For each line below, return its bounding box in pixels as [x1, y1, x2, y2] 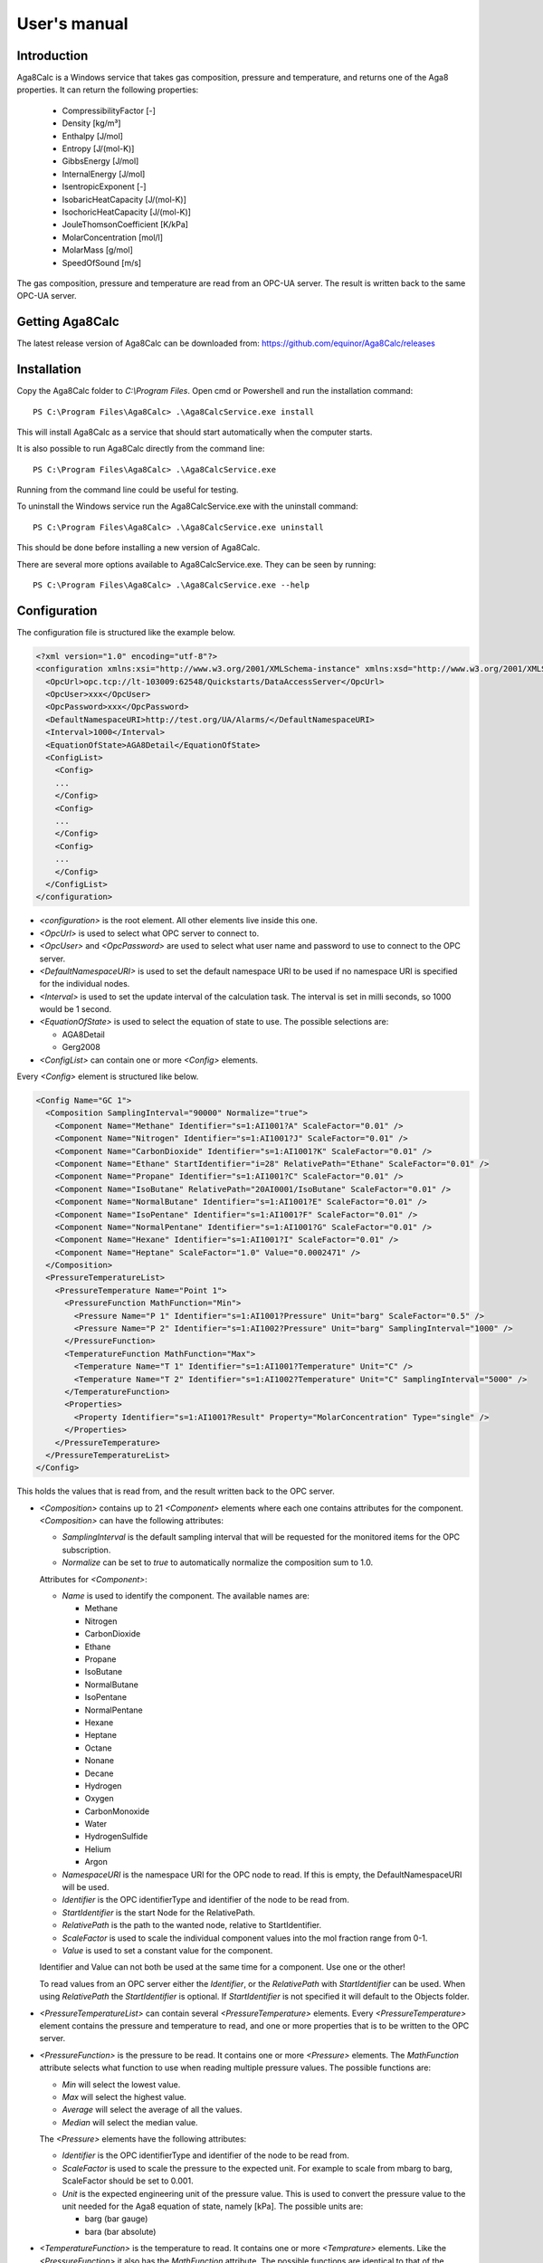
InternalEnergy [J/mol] [62, 168, 146, 179]
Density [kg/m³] [62, 118, 121, 129]
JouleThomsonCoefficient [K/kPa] [62, 219, 189, 230]
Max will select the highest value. [62, 2091, 187, 2102]
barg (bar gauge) [84, 2213, 148, 2224]
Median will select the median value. [62, 2116, 198, 2127]
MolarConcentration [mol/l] [62, 232, 163, 243]
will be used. [62, 1882, 110, 1893]
